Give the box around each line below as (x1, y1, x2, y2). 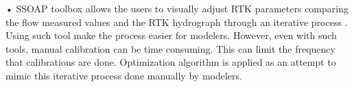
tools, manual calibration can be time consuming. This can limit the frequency (5, 41, 335, 55)
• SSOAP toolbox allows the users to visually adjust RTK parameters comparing (5, 1, 349, 15)
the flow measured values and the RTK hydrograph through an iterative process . (5, 14, 348, 29)
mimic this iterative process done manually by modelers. (5, 68, 242, 82)
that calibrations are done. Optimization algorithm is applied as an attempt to (5, 55, 336, 69)
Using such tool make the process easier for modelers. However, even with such (5, 28, 337, 42)
